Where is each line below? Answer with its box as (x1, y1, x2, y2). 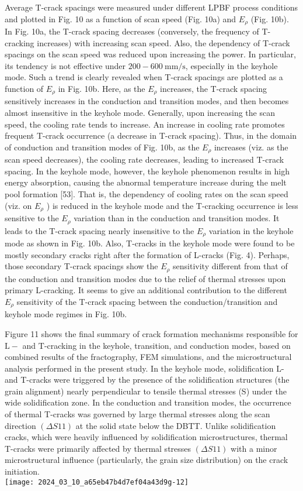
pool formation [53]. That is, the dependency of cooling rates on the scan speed (5, 188, 288, 200)
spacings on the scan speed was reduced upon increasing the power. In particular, (5, 48, 296, 60)
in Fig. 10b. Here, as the (58, 83, 145, 95)
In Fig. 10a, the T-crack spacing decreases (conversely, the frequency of (5, 25, 259, 37)
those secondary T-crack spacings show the (5, 260, 158, 272)
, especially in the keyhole (185, 59, 278, 71)
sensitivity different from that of (173, 260, 288, 272)
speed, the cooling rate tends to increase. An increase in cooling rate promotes (5, 118, 285, 130)
